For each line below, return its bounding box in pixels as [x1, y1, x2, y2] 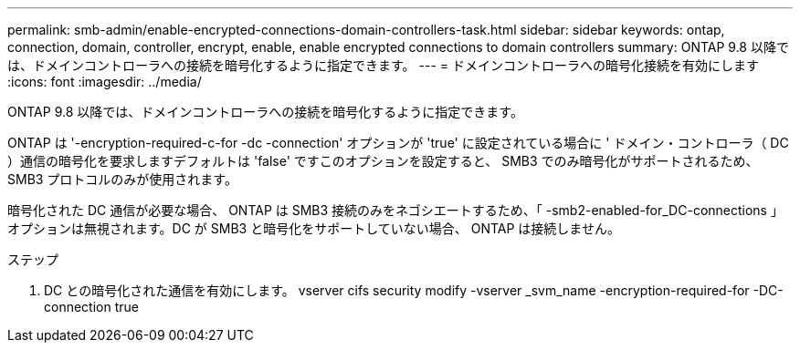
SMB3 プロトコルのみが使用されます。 [7, 171, 237, 187]
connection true [44, 299, 139, 314]
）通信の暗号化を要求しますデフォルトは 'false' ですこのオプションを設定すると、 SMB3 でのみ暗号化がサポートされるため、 [7, 153, 759, 169]
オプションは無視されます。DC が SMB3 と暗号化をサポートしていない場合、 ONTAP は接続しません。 [7, 221, 620, 236]
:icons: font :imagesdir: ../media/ [7, 74, 202, 89]
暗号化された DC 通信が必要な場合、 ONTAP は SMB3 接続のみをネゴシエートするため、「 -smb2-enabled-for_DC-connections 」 [7, 202, 784, 218]
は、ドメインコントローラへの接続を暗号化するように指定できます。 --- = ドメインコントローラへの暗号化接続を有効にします [7, 57, 759, 73]
